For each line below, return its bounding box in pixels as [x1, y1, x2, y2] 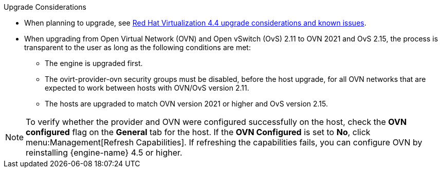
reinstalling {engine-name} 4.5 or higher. [26, 147, 182, 158]
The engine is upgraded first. [45, 59, 143, 68]
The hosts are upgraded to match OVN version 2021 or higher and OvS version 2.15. [45, 99, 328, 108]
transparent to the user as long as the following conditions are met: [24, 43, 251, 52]
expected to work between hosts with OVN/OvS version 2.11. [45, 83, 249, 92]
